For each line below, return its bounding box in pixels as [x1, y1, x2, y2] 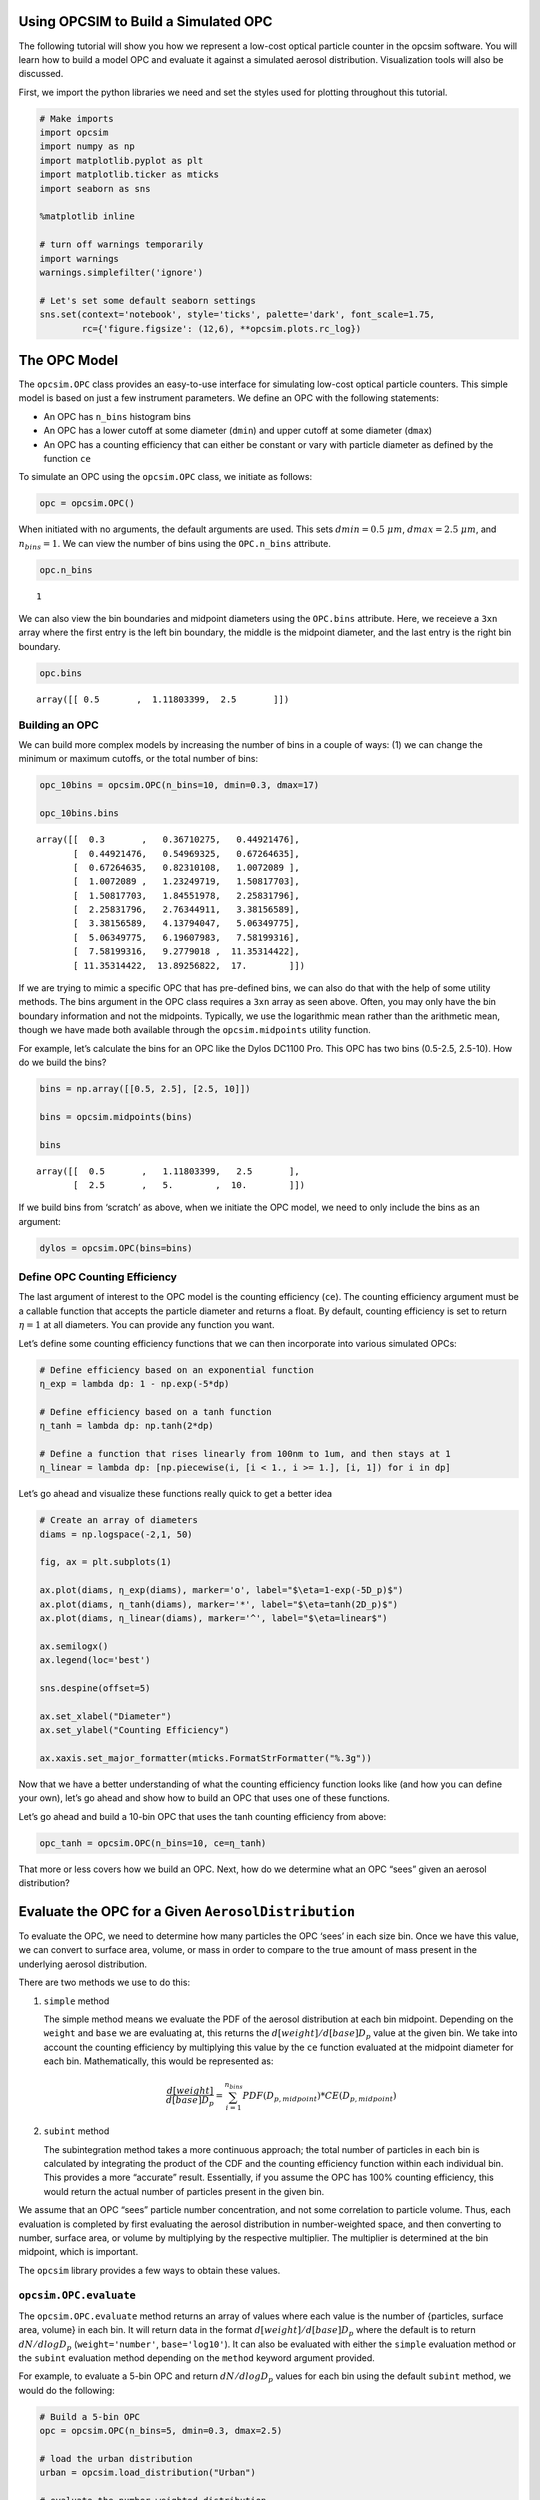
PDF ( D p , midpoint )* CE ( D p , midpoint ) [242, 2090, 397, 2104]
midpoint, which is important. [18, 2246, 139, 2258]
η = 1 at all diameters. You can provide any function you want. [18, 1319, 275, 1331]
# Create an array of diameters [39, 1515, 199, 1526]
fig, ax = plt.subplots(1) [39, 1556, 172, 1568]
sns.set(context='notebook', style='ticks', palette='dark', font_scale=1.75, [39, 309, 435, 320]
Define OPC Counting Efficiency [18, 1270, 177, 1284]
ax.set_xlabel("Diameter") [39, 1710, 172, 1722]
